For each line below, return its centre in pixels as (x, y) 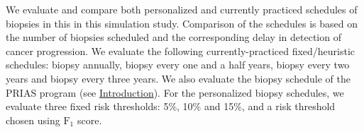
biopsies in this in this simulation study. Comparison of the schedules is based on (182, 23)
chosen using (33, 120)
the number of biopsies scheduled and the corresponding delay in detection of (173, 37)
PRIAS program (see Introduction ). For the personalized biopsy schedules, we (175, 92)
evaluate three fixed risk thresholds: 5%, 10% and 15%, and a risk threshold (171, 106)
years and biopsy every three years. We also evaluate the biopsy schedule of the (178, 78)
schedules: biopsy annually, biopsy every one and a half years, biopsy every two (178, 65)
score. (89, 120)
